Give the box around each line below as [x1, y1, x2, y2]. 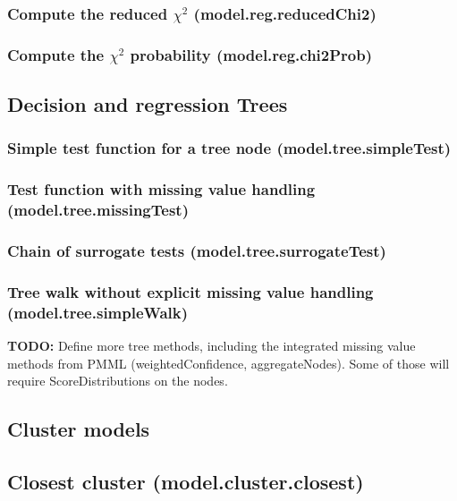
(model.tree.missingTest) [7, 199, 189, 221]
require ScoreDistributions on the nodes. [7, 371, 228, 390]
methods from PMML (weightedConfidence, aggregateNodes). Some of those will [7, 353, 450, 372]
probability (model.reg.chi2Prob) [130, 43, 373, 65]
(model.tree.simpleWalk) [7, 301, 189, 323]
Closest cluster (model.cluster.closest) [7, 468, 364, 496]
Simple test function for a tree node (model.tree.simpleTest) [7, 137, 452, 159]
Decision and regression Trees [7, 90, 288, 118]
